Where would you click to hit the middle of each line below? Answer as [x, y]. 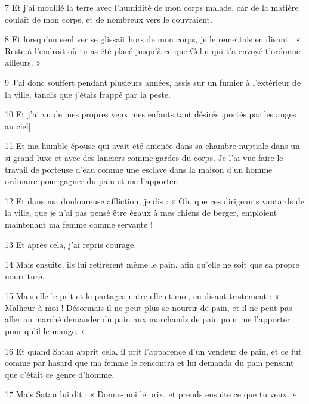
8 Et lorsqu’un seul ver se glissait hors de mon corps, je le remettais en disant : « [153, 39]
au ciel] [18, 125]
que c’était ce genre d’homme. [60, 374]
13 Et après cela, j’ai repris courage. [71, 244]
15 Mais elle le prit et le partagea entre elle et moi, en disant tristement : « [142, 296]
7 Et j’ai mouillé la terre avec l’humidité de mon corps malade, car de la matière [152, 7]
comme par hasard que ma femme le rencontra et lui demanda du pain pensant [149, 363]
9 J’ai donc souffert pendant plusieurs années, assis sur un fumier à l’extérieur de [153, 82]
